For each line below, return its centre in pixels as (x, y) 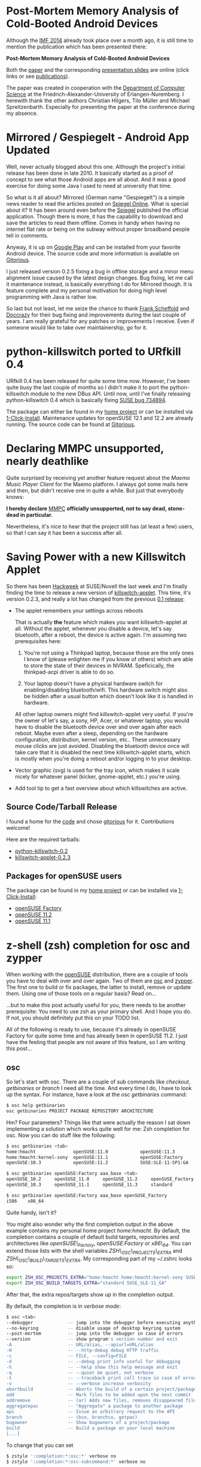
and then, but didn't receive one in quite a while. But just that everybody (95, 490)
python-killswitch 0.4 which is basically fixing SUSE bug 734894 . (86, 400)
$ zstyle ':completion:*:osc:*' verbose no (61, 1456)
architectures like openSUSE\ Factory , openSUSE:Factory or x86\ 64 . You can (99, 1244)
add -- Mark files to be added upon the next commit (99, 1395)
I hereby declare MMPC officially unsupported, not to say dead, (86, 508)
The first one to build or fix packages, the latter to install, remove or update (99, 987)
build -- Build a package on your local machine (91, 1428)
